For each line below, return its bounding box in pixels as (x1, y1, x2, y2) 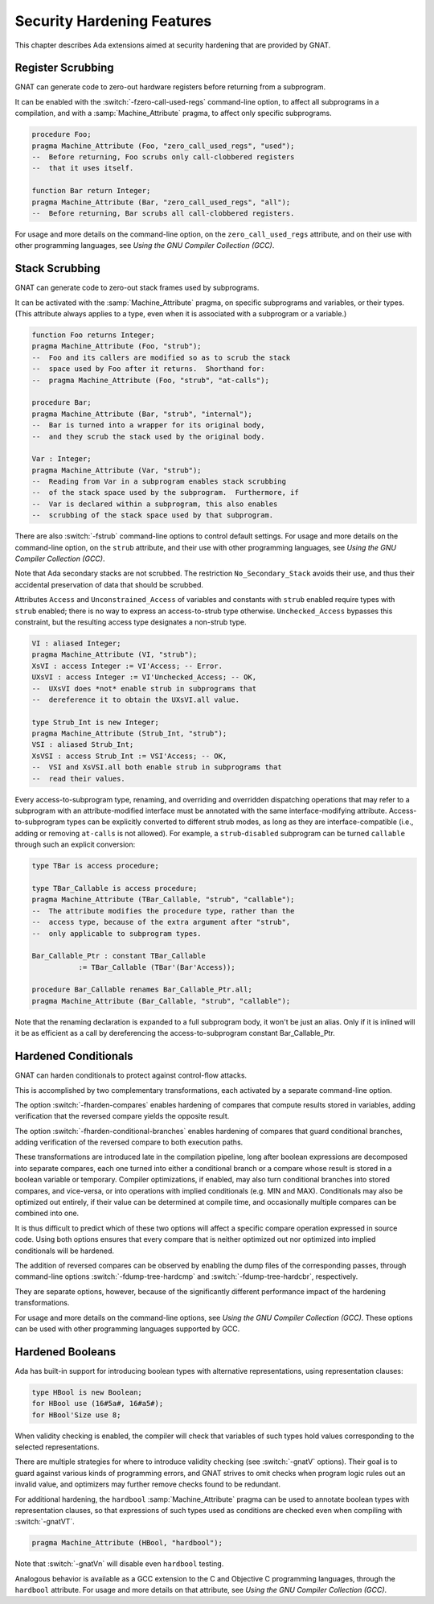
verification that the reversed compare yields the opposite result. (14, 1111, 230, 1121)
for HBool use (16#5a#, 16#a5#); (31, 1399, 164, 1408)
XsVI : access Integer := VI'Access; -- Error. (31, 661, 223, 670)
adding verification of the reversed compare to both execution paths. (14, 1137, 244, 1147)
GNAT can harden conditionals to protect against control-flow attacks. (14, 1070, 248, 1080)
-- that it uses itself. (31, 163, 134, 173)
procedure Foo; (31, 130, 92, 139)
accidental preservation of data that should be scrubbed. (14, 579, 204, 589)
